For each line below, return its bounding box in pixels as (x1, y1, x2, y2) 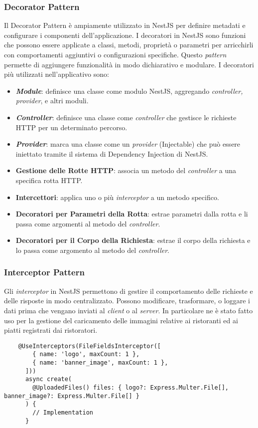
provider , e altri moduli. (15, 95, 89, 106)
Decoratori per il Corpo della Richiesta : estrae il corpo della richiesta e (15, 235, 251, 245)
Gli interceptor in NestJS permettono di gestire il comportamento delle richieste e (4, 285, 253, 296)
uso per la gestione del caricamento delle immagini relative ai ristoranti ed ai (4, 315, 238, 325)
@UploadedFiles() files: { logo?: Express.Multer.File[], (32, 384, 229, 391)
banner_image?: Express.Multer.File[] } (4, 392, 140, 400)
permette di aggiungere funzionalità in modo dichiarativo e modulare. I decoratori (4, 59, 254, 69)
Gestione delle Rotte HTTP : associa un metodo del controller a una (15, 165, 236, 176)
